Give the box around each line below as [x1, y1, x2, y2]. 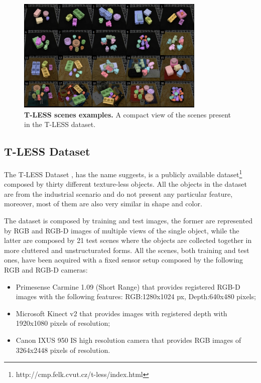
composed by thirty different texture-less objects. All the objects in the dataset [4, 179, 247, 189]
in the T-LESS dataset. [24, 119, 96, 130]
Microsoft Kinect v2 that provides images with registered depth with [16, 308, 227, 318]
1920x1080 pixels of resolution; [16, 318, 110, 328]
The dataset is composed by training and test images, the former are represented [4, 215, 252, 226]
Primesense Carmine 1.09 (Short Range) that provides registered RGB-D [16, 281, 240, 292]
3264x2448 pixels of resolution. [16, 344, 110, 355]
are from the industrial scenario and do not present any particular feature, [4, 188, 233, 199]
